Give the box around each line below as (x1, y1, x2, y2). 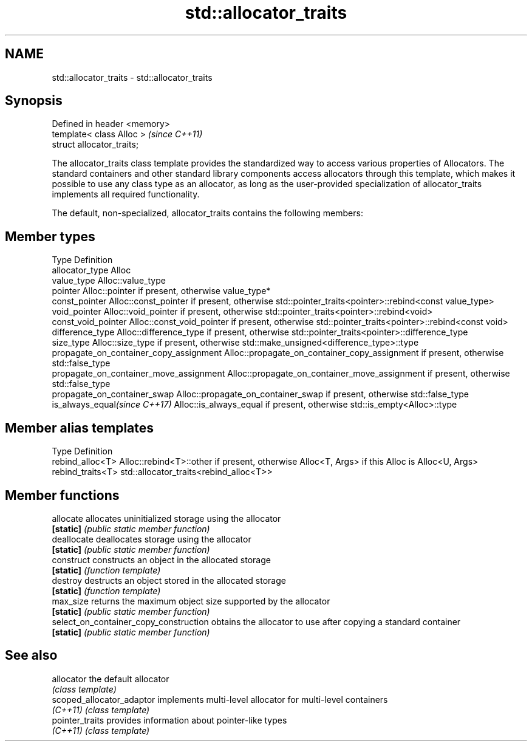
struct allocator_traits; (52, 139, 139, 150)
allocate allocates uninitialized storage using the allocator (52, 513, 281, 524)
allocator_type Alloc (52, 265, 131, 276)
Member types (5, 228, 95, 244)
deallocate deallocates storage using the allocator (52, 533, 251, 544)
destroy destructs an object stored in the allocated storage (52, 575, 286, 586)
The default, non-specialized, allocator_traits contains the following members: (52, 208, 363, 219)
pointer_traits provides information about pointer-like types (52, 714, 287, 725)
